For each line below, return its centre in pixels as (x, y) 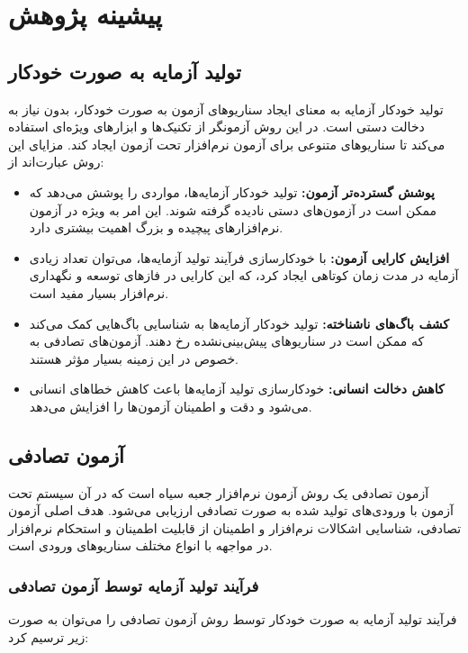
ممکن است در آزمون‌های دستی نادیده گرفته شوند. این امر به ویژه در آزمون (233, 209)
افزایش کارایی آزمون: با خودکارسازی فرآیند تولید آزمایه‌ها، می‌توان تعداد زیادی (239, 257)
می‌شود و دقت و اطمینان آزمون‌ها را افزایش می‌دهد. (171, 406)
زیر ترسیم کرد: (49, 636)
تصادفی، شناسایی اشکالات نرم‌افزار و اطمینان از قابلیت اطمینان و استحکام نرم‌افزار (235, 527)
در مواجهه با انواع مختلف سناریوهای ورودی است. (140, 545)
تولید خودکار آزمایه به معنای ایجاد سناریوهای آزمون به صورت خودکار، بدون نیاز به (226, 109)
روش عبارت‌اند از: (56, 162)
